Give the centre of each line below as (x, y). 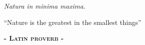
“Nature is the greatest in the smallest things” (73, 22)
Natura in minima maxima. (45, 6)
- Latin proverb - (34, 38)
